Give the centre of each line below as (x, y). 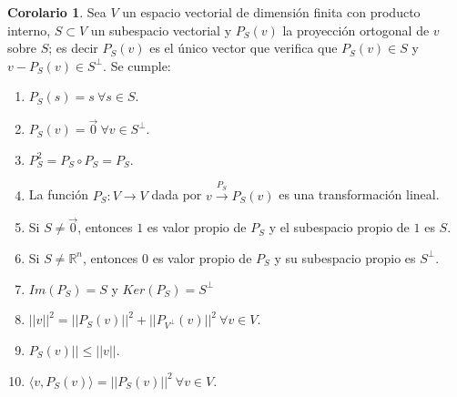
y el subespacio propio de (339, 227)
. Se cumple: (137, 65)
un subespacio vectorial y (161, 30)
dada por (177, 194)
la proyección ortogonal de (356, 30)
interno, (29, 30)
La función (58, 194)
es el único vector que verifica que (244, 48)
